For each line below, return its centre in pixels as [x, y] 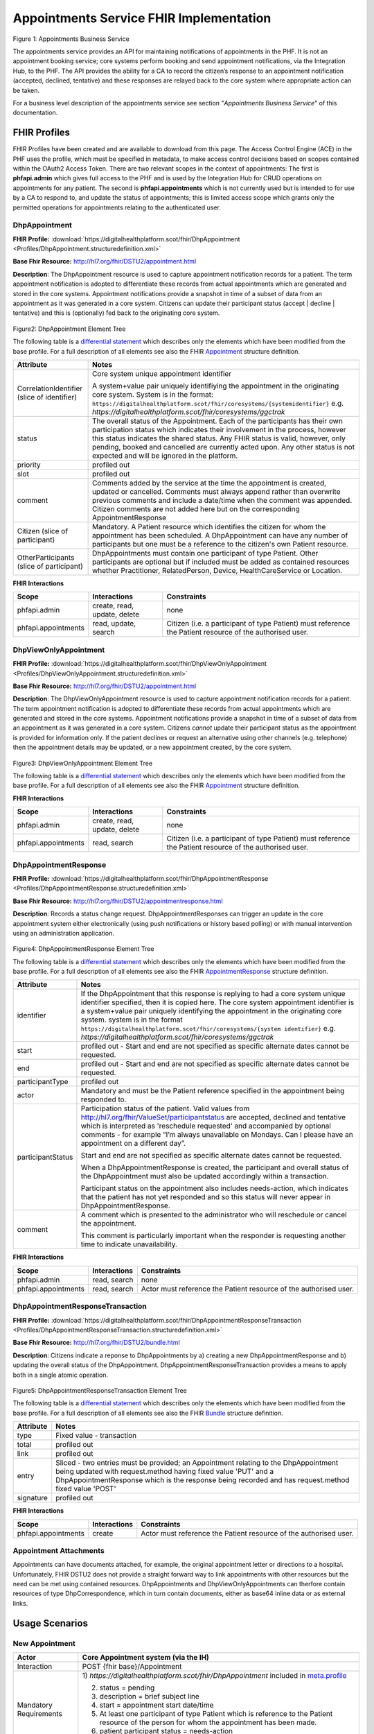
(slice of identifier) [47, 397]
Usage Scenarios [50, 1623]
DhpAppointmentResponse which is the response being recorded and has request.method [203, 1480]
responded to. [104, 1099]
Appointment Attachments [59, 1550]
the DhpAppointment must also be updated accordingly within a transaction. [205, 1176]
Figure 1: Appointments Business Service [71, 39]
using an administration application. [63, 933]
